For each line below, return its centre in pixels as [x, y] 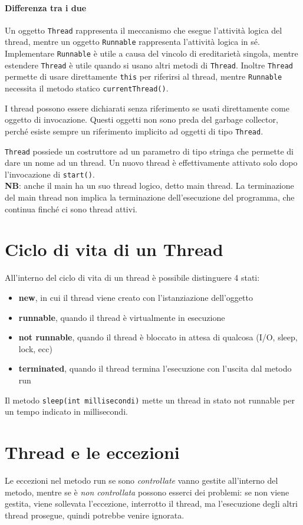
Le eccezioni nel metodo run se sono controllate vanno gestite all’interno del [141, 480]
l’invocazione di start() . [50, 174]
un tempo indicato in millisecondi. [66, 411]
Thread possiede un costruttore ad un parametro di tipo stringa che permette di [149, 151]
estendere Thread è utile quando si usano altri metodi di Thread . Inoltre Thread [149, 65]
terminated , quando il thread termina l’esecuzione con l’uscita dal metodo [155, 368]
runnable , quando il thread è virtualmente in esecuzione [122, 317]
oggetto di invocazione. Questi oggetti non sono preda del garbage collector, [141, 119]
